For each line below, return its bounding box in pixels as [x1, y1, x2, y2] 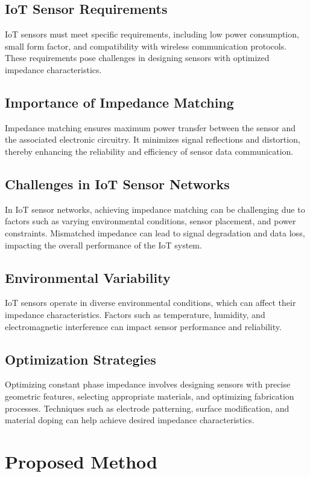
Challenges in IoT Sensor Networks [5, 174, 230, 193]
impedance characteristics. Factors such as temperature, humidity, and [5, 308, 265, 320]
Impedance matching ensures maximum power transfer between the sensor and [5, 121, 296, 134]
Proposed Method [5, 449, 157, 473]
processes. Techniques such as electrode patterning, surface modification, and [5, 401, 289, 414]
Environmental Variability [5, 268, 171, 287]
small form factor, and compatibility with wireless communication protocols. [5, 39, 287, 52]
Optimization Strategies [5, 349, 156, 368]
